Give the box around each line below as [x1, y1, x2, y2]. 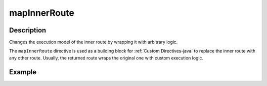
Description [9, 26, 46, 34]
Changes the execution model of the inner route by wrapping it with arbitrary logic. [9, 39, 178, 45]
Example [9, 68, 37, 76]
